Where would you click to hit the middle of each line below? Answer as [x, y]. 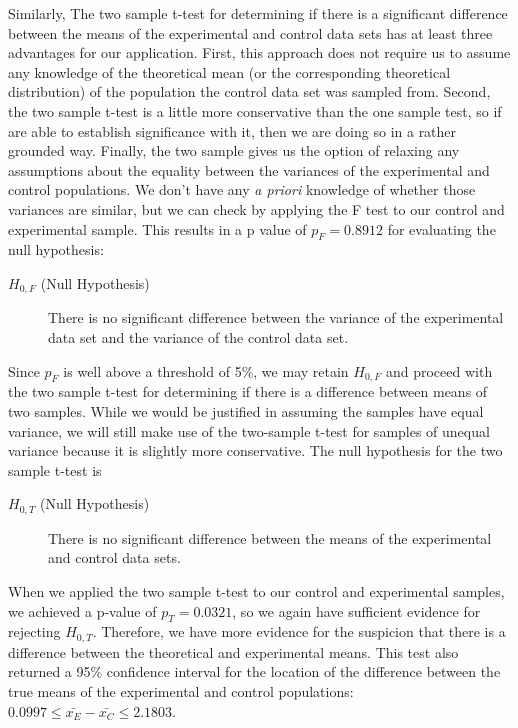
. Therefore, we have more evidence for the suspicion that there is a [299, 631]
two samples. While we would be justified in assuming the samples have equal [246, 410]
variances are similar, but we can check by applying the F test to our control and [256, 208]
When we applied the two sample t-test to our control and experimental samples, [256, 590]
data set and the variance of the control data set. [198, 336]
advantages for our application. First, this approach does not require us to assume [259, 52]
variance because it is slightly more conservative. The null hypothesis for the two [255, 450]
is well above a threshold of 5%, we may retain [206, 370]
